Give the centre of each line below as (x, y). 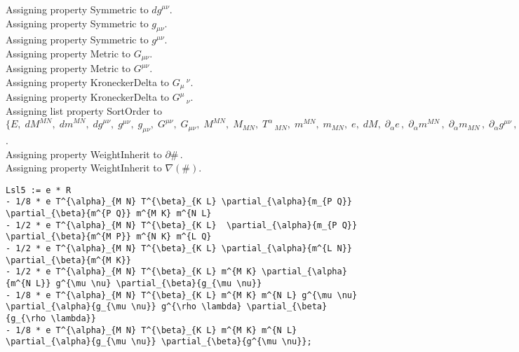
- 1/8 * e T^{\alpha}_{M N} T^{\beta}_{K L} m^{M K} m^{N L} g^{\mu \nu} (182, 295)
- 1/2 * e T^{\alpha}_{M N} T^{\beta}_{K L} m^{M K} (131, 272)
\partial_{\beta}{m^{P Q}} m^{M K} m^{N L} (109, 214)
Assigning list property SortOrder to (84, 111)
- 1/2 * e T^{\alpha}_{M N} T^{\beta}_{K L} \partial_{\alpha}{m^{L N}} (179, 249)
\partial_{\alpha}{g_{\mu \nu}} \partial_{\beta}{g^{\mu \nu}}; (159, 342)
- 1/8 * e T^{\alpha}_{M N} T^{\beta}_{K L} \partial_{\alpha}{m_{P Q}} (179, 202)
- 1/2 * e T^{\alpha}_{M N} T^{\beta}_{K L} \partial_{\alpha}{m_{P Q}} (182, 225)
